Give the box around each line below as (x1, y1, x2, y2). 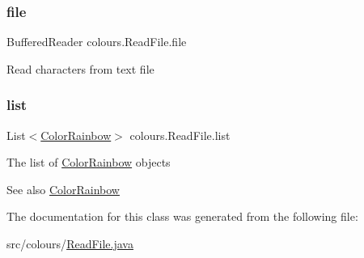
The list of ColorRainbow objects (6, 154, 171, 171)
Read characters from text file (6, 60, 154, 77)
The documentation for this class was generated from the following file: (6, 208, 358, 225)
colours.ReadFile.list (129, 126, 231, 143)
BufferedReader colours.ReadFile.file (6, 33, 187, 50)
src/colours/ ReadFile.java (6, 235, 133, 252)
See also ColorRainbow (6, 180, 120, 197)
